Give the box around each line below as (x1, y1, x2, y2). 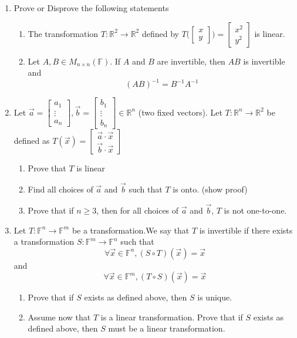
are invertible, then (157, 55, 225, 67)
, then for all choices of (96, 204, 179, 216)
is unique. (197, 291, 232, 303)
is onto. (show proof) (173, 183, 248, 195)
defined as (14, 134, 50, 147)
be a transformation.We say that (72, 224, 190, 236)
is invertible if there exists (199, 224, 293, 236)
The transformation (28, 27, 99, 39)
